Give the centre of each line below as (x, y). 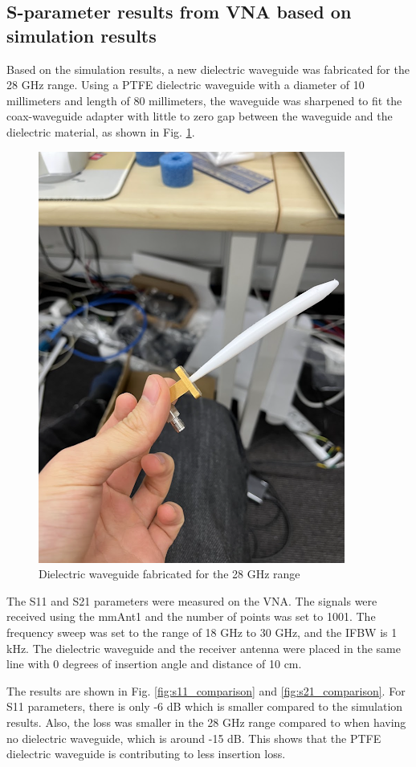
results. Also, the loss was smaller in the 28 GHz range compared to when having (206, 722)
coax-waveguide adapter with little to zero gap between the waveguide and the (200, 116)
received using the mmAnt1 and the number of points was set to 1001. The (191, 616)
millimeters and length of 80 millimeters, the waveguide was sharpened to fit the (204, 100)
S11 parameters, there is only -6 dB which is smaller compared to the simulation (205, 706)
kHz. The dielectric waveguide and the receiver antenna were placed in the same (204, 648)
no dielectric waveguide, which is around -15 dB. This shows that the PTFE (194, 738)
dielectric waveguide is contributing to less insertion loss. (146, 754)
